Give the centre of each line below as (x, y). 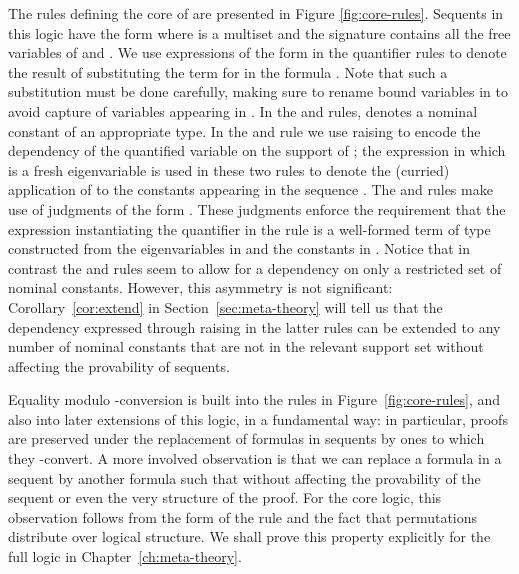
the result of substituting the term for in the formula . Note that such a (228, 71)
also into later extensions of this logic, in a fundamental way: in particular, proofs (258, 418)
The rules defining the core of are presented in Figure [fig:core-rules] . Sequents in (256, 13)
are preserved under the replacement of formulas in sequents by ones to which (246, 438)
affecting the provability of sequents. (119, 365)
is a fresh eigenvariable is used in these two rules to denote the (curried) (229, 169)
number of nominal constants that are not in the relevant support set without (246, 346)
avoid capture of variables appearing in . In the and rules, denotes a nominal (243, 110)
